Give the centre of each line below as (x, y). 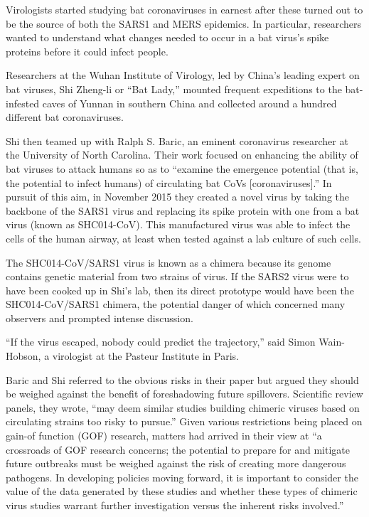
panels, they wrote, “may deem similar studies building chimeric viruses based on (183, 407)
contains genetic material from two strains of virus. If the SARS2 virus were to (177, 276)
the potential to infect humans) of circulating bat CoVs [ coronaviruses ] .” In (169, 182)
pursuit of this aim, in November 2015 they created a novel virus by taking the (177, 197)
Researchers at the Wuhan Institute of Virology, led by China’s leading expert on (183, 75)
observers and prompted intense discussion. (100, 318)
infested (23, 103)
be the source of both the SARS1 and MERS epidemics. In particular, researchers (184, 23)
